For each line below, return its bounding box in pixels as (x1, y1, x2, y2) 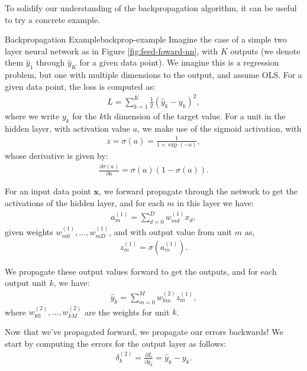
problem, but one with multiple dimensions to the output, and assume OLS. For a (5, 69, 302, 81)
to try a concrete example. (5, 13, 101, 25)
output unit (5, 276, 47, 289)
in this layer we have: (177, 197, 254, 209)
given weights (5, 226, 53, 238)
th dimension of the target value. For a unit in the (104, 109, 286, 122)
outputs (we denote (230, 44, 300, 57)
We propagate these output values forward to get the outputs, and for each (5, 265, 277, 277)
